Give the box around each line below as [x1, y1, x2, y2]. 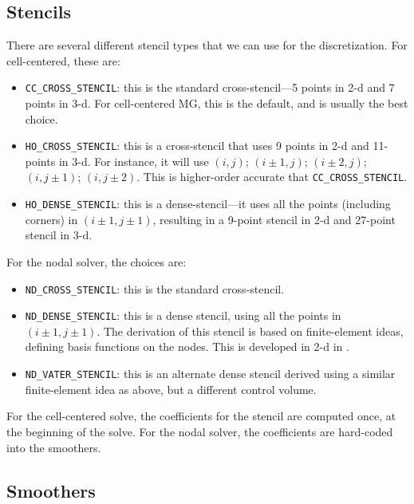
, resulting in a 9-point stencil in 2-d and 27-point [152, 211, 396, 227]
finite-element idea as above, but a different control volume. [25, 380, 317, 397]
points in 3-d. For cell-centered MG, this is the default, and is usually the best [25, 95, 408, 112]
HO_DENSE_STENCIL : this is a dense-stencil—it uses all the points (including [25, 195, 391, 212]
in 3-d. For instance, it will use [58, 152, 209, 169]
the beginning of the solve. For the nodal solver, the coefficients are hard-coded [6, 423, 393, 439]
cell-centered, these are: [6, 52, 120, 69]
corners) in [25, 211, 78, 227]
